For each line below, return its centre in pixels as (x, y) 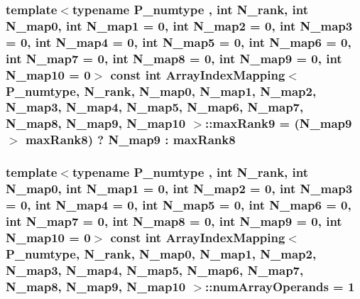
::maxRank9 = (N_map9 (279, 123)
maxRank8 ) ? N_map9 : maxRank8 (130, 140)
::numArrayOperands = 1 (280, 286)
